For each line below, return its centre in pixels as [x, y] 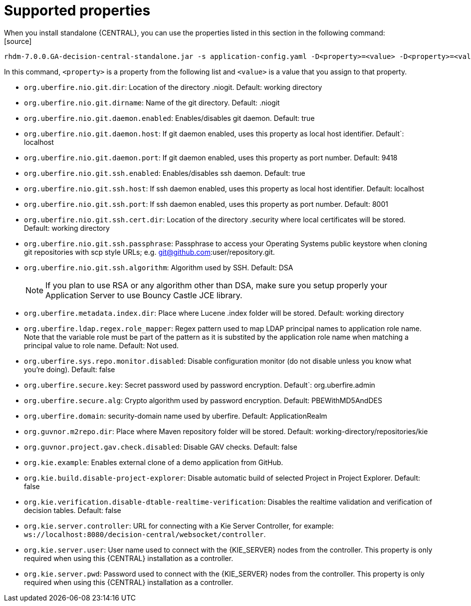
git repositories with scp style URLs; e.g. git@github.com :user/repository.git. [149, 252]
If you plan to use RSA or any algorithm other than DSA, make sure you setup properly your [217, 285]
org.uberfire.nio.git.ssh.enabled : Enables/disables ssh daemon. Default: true [165, 173]
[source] [18, 41]
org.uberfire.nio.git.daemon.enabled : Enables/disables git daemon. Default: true [169, 118]
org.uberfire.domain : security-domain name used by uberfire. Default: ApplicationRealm [176, 416]
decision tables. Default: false [73, 510]
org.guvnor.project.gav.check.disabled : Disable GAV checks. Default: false [161, 447]
